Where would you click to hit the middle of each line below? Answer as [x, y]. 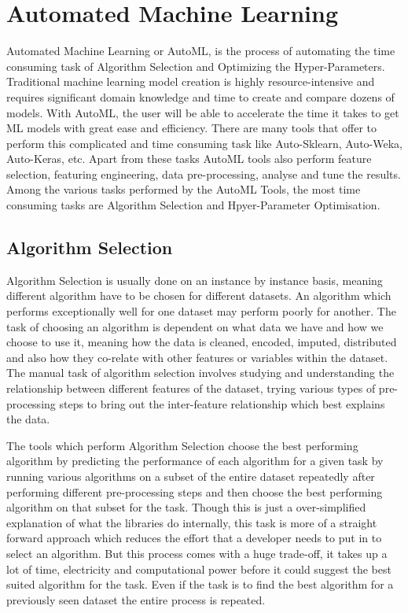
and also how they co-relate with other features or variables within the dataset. [197, 357]
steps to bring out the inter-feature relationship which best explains [222, 403]
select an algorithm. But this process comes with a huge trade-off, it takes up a [197, 553]
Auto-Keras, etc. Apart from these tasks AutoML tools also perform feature [189, 159]
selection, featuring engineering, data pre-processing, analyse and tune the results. [204, 174]
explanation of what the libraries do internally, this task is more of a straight [192, 522]
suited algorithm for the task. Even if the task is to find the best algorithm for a [200, 584]
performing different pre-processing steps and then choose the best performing [195, 491]
